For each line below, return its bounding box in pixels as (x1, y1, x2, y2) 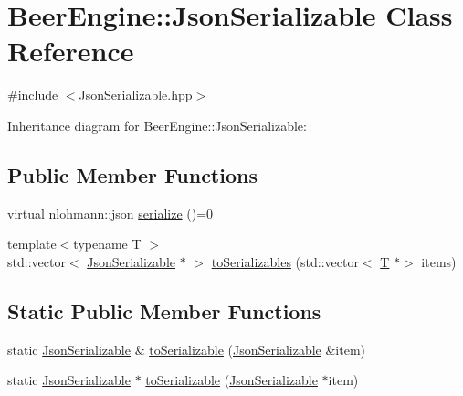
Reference (7, 32, 134, 70)
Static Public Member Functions (7, 296, 321, 325)
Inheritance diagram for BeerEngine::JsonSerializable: (7, 115, 307, 134)
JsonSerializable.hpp (79, 85, 193, 104)
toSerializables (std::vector (211, 252, 359, 271)
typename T (73, 234, 142, 253)
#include (7, 85, 58, 104)
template (7, 234, 57, 253)
